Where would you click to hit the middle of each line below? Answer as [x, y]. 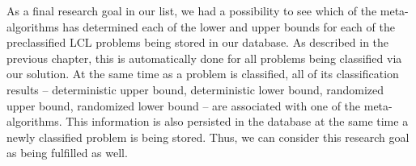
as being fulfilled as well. [67, 153]
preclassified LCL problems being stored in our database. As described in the [198, 42]
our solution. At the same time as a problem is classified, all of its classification [203, 74]
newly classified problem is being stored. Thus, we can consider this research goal [208, 137]
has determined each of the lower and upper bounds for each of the [229, 26]
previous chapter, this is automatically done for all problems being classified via [204, 58]
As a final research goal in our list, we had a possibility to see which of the [192, 10]
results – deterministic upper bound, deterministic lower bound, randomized [195, 89]
